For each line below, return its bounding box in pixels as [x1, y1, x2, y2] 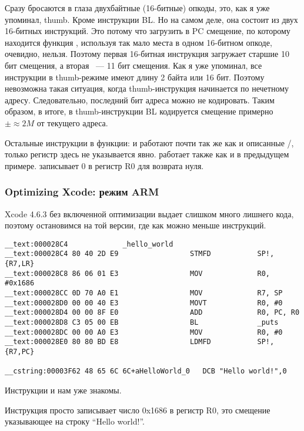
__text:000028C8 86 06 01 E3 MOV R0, [5, 269, 270, 278]
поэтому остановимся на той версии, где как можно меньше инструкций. [5, 219, 266, 231]
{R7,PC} [5, 347, 35, 356]
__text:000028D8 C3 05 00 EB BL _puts [5, 318, 279, 326]
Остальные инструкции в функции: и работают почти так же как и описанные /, [5, 136, 294, 149]
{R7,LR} [5, 260, 35, 268]
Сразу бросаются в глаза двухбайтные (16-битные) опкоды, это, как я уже [5, 2, 270, 14]
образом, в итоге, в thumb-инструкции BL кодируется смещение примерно [5, 105, 273, 117]
